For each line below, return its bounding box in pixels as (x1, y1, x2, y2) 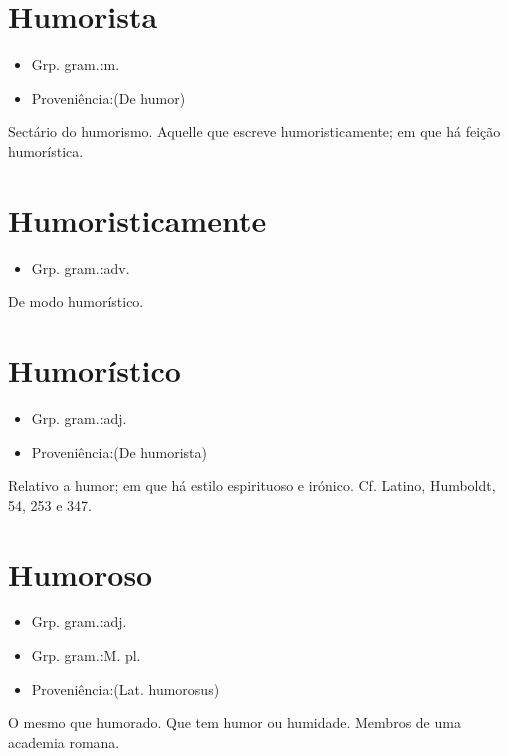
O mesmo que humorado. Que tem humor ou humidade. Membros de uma (8, 712, 461, 733)
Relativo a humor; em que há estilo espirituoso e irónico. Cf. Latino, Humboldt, (8, 475, 496, 496)
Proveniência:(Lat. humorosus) (31, 678, 220, 699)
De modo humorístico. (8, 291, 144, 312)
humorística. (8, 140, 84, 161)
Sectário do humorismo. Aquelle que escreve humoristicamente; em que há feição (8, 121, 501, 142)
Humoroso (8, 553, 153, 594)
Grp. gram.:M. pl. (31, 645, 141, 666)
